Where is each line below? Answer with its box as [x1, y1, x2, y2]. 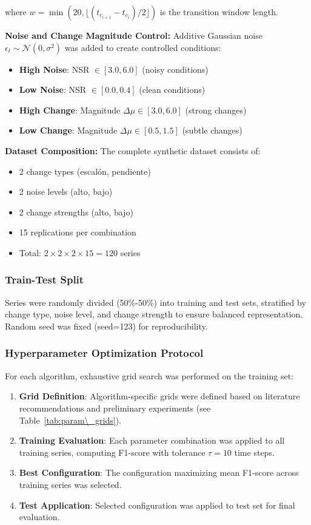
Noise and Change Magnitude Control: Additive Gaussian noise [5, 29, 263, 41]
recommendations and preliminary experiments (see [19, 401, 211, 414]
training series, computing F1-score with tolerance [19, 445, 206, 458]
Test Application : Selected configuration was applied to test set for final [19, 498, 295, 511]
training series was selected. [19, 478, 122, 490]
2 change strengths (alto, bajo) [19, 205, 133, 218]
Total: [19, 246, 41, 259]
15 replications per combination [19, 226, 136, 239]
